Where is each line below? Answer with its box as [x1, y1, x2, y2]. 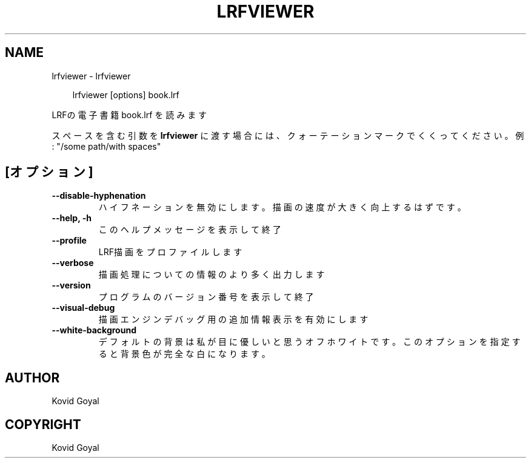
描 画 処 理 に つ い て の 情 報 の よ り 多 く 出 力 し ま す [98, 269, 325, 280]
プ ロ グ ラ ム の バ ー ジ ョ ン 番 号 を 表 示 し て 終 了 [98, 291, 314, 302]
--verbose [52, 258, 94, 268]
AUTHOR [5, 370, 60, 385]
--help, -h [52, 213, 92, 224]
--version [52, 280, 91, 291]
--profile [52, 235, 87, 246]
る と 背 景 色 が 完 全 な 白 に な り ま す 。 [98, 348, 270, 359]
